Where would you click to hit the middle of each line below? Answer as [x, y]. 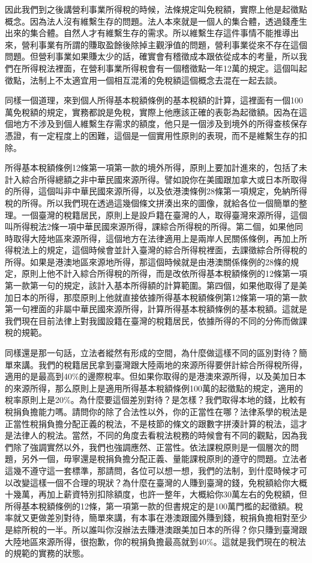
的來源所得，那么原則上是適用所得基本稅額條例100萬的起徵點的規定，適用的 [154, 388]
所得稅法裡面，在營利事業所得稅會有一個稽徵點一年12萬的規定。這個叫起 [164, 68]
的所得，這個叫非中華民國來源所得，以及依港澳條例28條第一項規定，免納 [148, 191]
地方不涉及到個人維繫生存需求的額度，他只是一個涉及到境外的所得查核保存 [160, 124]
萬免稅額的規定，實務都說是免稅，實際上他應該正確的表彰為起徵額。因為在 [152, 112]
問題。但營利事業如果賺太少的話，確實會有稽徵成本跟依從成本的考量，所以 [152, 56]
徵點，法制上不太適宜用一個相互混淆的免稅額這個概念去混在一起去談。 [143, 80]
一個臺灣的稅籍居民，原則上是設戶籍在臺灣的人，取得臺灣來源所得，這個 [164, 214]
